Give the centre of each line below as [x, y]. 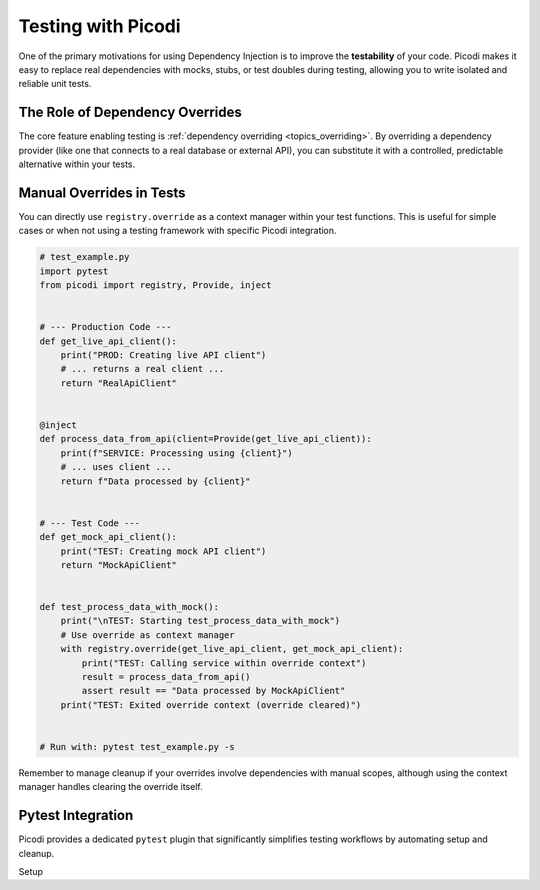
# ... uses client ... [116, 467]
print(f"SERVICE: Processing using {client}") [177, 453]
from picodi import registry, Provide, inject [155, 285]
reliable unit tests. [55, 84]
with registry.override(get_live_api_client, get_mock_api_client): [232, 649]
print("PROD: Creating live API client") [163, 355]
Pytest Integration [76, 815]
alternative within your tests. [76, 164]
